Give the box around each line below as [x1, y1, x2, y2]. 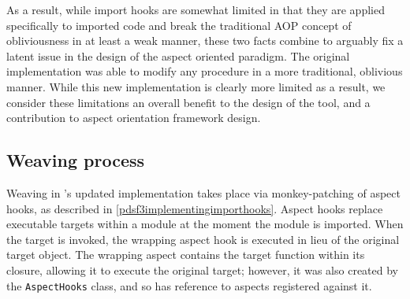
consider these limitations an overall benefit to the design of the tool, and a [6, 94, 371, 110]
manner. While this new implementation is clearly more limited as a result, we [6, 78, 386, 94]
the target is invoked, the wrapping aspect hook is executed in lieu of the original [6, 231, 400, 247]
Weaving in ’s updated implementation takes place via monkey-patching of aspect [6, 184, 401, 201]
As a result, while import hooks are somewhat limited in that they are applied [6, 2, 385, 17]
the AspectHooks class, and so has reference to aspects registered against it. [6, 277, 372, 293]
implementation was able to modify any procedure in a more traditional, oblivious [6, 63, 403, 79]
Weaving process [6, 148, 145, 172]
